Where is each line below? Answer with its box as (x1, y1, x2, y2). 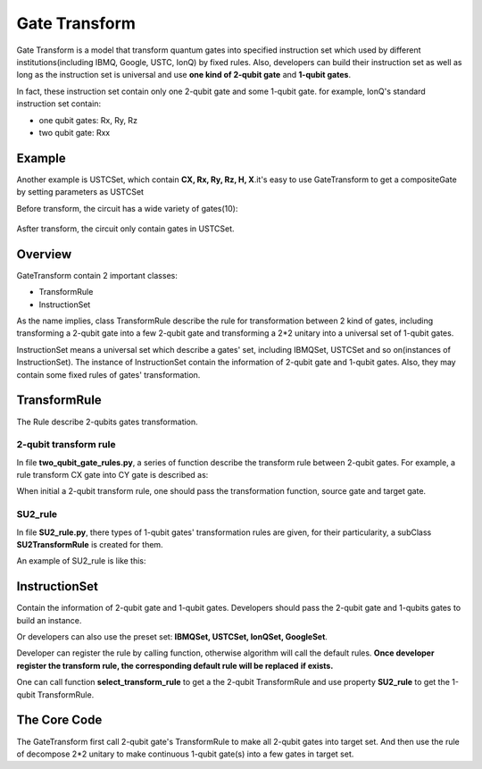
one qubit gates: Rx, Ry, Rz (38, 114, 138, 125)
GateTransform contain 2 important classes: (16, 270, 178, 280)
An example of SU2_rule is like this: (16, 556, 146, 566)
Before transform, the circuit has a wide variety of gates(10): (16, 203, 238, 213)
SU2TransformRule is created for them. (16, 539, 164, 549)
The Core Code (16, 713, 103, 728)
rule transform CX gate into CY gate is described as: (16, 470, 209, 481)
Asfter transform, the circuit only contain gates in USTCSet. (16, 223, 236, 234)
